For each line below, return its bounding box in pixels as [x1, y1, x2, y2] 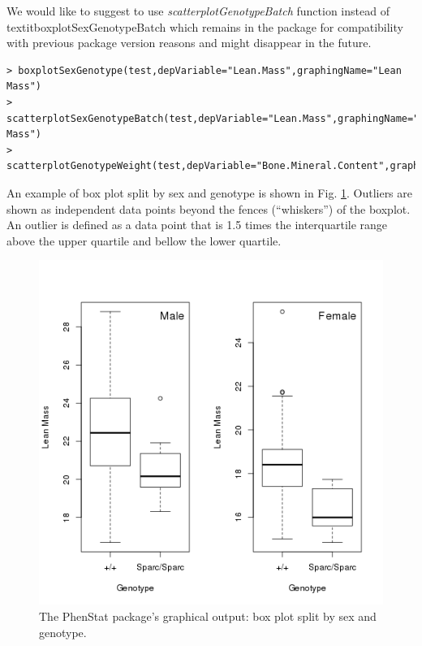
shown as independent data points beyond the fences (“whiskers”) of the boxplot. [6, 200, 411, 217]
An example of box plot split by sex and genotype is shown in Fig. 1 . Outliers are [6, 184, 412, 201]
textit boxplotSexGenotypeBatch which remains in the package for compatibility [6, 18, 403, 35]
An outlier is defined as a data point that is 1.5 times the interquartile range [6, 216, 388, 233]
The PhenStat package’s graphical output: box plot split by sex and [39, 607, 377, 624]
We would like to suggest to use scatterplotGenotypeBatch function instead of [6, 2, 390, 19]
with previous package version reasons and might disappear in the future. [6, 34, 372, 51]
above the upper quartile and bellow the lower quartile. [6, 232, 282, 249]
